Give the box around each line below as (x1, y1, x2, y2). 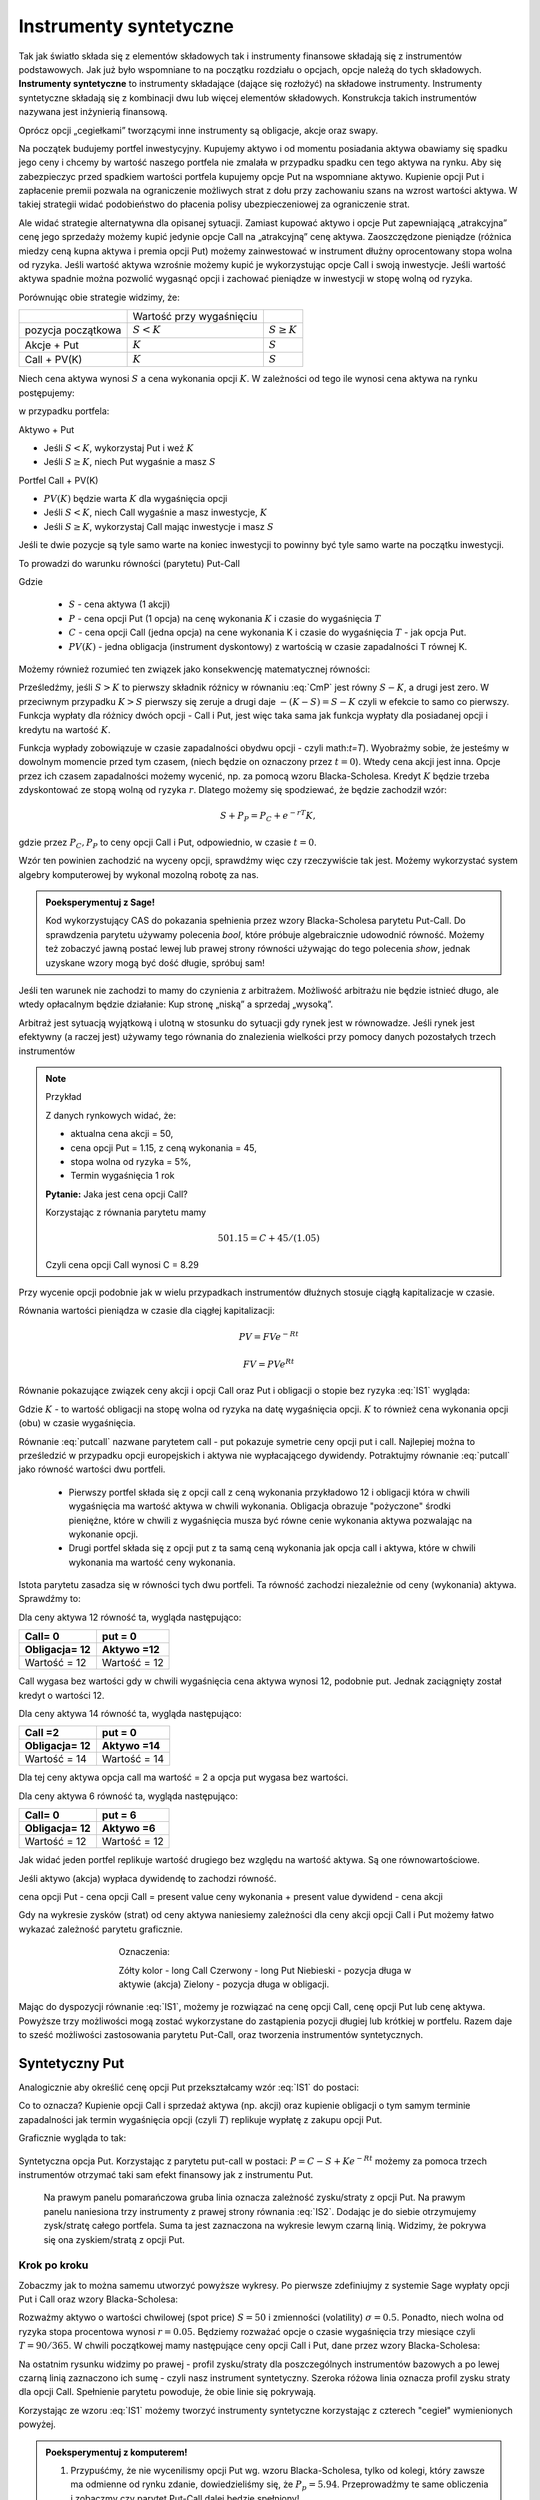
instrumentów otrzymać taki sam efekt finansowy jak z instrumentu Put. (18, 2168, 314, 2180)
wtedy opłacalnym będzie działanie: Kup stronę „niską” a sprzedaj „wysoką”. (18, 998, 334, 1010)
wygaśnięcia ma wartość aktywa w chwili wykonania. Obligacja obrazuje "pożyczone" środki (68, 1500, 452, 1512)
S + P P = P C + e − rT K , (220, 808, 317, 824)
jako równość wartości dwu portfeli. (18, 1463, 166, 1475)
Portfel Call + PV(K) (18, 474, 99, 486)
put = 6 (101, 1808, 137, 1822)
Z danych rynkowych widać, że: (45, 1109, 177, 1121)
